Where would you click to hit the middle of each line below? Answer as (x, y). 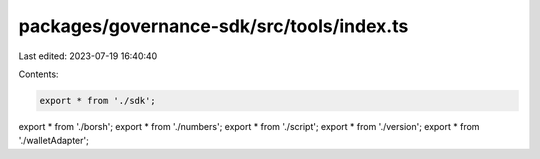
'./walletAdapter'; (53, 141)
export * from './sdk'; (98, 100)
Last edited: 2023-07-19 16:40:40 (88, 56)
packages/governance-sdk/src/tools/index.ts (213, 26)
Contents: (38, 74)
